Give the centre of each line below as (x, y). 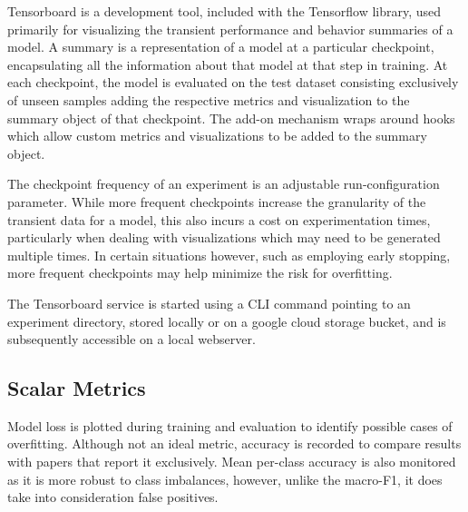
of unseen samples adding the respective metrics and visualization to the (209, 99)
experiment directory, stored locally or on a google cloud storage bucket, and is (227, 321)
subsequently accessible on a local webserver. (132, 339)
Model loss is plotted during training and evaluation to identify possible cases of (230, 425)
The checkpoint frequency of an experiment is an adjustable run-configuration (224, 184)
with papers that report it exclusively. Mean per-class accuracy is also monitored (232, 462)
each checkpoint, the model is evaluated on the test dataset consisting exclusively (233, 82)
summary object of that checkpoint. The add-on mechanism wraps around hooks (231, 118)
